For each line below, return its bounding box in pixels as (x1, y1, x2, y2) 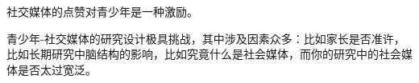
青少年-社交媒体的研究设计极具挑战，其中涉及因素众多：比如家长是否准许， (6, 30, 405, 46)
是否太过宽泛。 (17, 61, 97, 77)
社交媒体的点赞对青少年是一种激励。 (6, 3, 198, 19)
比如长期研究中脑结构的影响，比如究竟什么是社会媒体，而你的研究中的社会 (6, 45, 401, 62)
